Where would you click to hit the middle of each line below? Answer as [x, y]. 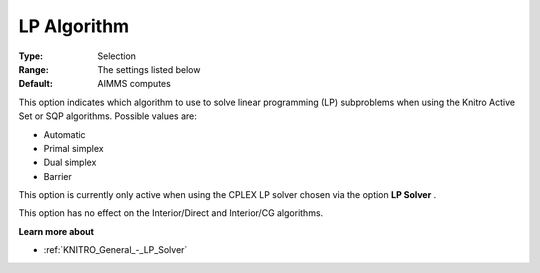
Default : [36, 84]
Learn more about [56, 231]
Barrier [57, 176]
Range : [33, 69]
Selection [117, 56]
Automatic [64, 134]
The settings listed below [149, 69]
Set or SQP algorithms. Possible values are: [107, 116]
